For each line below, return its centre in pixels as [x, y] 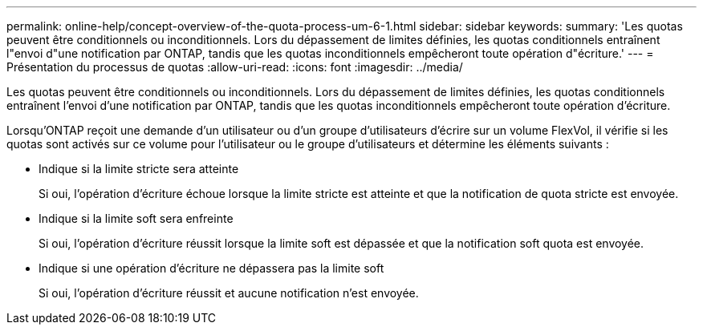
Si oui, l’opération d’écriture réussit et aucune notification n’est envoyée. [229, 293]
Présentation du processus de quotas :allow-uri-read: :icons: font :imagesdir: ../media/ [235, 67]
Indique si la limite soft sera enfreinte [136, 218]
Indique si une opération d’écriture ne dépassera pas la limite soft [211, 268]
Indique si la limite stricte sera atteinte [139, 169]
